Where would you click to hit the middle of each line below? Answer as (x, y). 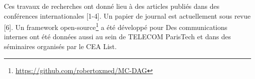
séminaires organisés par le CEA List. (60, 46)
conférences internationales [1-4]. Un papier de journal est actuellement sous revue (127, 15)
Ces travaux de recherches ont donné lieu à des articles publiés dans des (112, 6)
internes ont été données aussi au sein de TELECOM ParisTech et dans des (117, 37)
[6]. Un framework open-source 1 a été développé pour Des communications (116, 26)
